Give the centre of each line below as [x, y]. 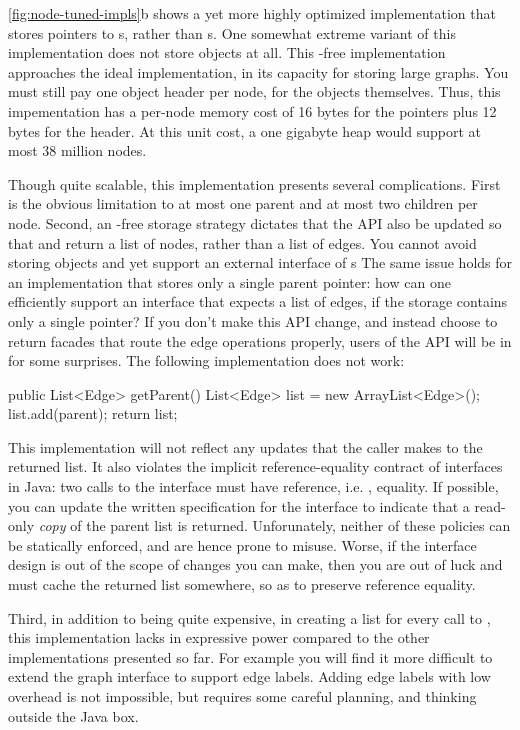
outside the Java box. [73, 715]
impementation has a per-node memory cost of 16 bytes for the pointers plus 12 [252, 110]
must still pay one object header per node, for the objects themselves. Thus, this [254, 91]
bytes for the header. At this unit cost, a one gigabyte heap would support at [244, 130]
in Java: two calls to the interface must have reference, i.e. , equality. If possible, [253, 486]
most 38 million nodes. [77, 150]
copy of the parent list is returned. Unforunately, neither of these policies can [274, 525]
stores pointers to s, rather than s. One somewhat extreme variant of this [232, 32]
